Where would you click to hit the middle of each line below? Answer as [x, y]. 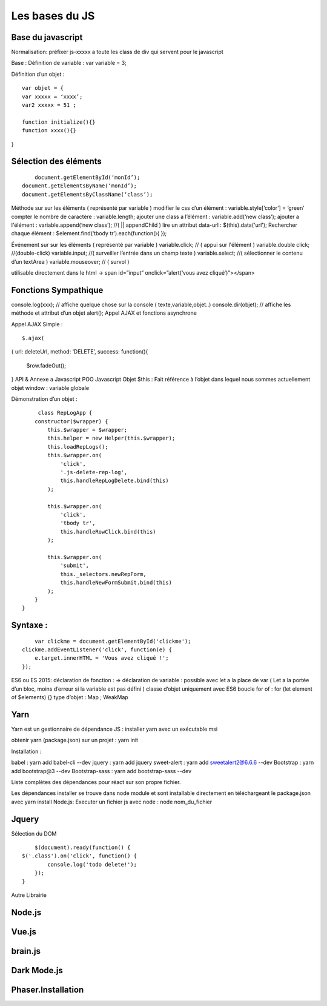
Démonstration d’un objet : [45, 399]
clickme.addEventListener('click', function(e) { [97, 650]
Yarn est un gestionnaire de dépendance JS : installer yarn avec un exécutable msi [114, 729]
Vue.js [24, 932]
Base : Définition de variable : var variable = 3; [69, 63]
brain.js [26, 951]
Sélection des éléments [57, 162]
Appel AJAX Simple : [37, 324]
